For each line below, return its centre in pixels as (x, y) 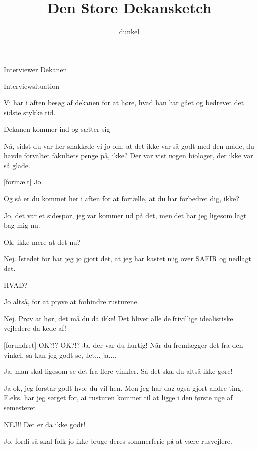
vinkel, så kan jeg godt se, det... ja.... (60, 354)
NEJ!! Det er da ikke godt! (45, 424)
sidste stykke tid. (30, 112)
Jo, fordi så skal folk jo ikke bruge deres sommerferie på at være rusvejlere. (118, 441)
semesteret (20, 407)
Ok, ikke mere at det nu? (42, 241)
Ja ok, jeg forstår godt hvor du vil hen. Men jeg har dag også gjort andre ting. (124, 388)
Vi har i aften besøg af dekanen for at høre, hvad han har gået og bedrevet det (124, 102)
